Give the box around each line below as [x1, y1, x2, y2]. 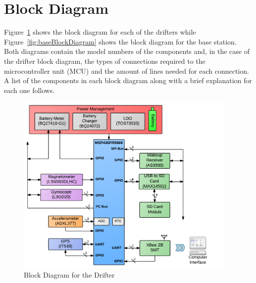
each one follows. [4, 85, 55, 95]
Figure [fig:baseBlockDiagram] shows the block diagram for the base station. [4, 36, 237, 47]
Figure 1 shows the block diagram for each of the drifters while [4, 27, 196, 37]
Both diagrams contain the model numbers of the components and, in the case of [4, 46, 250, 56]
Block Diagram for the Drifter [24, 270, 115, 280]
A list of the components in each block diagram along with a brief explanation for [4, 75, 252, 86]
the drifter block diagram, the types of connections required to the [4, 55, 205, 66]
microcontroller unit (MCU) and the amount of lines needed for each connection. [4, 65, 249, 76]
